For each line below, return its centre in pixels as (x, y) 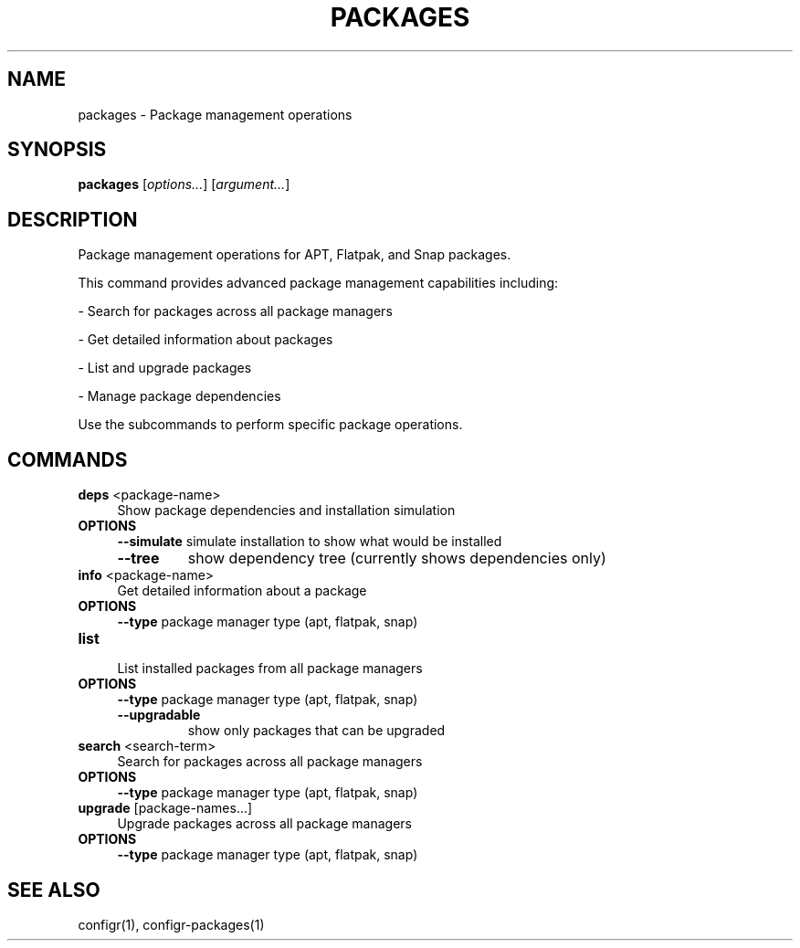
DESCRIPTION (73, 219)
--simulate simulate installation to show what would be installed (310, 542)
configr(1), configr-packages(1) (171, 924)
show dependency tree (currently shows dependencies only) (397, 558)
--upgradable (159, 715)
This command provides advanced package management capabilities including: (318, 283)
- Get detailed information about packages (205, 340)
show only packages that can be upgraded (316, 731)
